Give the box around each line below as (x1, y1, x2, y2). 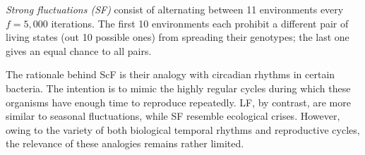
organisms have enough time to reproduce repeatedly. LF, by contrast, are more (6, 94, 351, 109)
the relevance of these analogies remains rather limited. (6, 136, 244, 151)
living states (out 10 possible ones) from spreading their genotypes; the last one (6, 30, 349, 44)
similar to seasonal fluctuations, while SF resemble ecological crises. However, (6, 108, 340, 123)
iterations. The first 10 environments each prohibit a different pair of (51, 15, 349, 30)
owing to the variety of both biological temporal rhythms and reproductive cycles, (6, 122, 360, 137)
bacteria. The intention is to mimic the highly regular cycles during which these (6, 80, 351, 95)
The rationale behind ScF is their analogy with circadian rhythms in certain (6, 67, 335, 82)
